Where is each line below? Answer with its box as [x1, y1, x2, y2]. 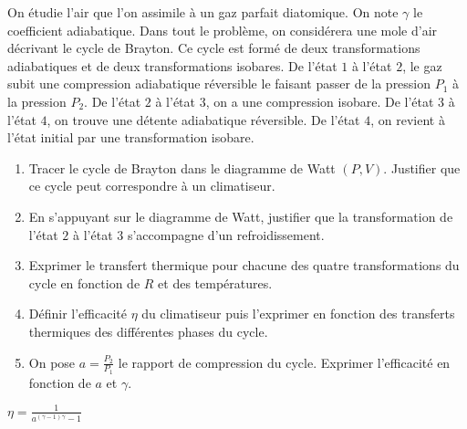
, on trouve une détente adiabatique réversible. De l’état [47, 110, 360, 129]
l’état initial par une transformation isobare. [7, 128, 254, 147]
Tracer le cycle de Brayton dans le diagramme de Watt [28, 158, 336, 177]
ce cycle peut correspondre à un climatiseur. [28, 176, 275, 195]
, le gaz [402, 56, 442, 75]
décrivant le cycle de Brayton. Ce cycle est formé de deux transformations [7, 38, 420, 58]
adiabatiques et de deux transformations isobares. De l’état [7, 56, 337, 75]
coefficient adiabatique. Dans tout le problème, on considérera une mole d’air [7, 20, 438, 39]
